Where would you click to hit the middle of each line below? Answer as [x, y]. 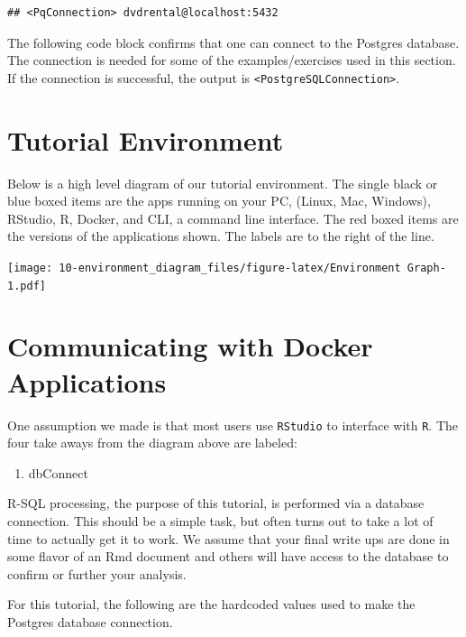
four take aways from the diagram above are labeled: [152, 443]
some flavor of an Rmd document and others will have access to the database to [228, 556]
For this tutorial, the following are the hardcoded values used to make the [211, 604]
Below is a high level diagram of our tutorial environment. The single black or [223, 183]
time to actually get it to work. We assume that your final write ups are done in [228, 538]
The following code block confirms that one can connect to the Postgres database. [233, 42]
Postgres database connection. [90, 621]
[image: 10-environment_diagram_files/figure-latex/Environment [204, 268]
